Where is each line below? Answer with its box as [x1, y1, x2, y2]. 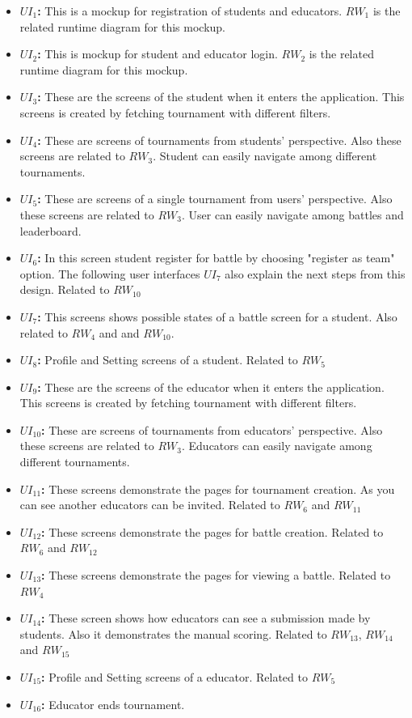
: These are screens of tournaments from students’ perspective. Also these [37, 131, 401, 148]
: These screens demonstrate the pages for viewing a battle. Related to [41, 567, 391, 584]
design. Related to [19, 281, 110, 298]
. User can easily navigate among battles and [181, 206, 404, 223]
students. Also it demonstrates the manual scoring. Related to [19, 625, 327, 642]
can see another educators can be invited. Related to [19, 496, 280, 513]
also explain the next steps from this [225, 265, 406, 282]
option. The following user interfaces [19, 265, 200, 282]
